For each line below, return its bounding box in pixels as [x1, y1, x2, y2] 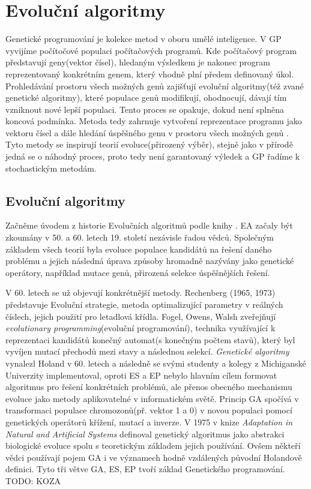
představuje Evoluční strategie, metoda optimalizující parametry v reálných [5, 298, 283, 311]
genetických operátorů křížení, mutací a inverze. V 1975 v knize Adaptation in [5, 415, 293, 428]
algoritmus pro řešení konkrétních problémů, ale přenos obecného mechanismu [5, 380, 292, 393]
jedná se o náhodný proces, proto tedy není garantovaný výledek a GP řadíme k [5, 150, 300, 163]
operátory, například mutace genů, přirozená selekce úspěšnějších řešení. [5, 266, 270, 278]
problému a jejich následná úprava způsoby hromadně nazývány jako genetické [5, 254, 294, 267]
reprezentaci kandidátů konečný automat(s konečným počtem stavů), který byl [5, 333, 295, 346]
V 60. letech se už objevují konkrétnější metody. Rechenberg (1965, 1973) [5, 286, 276, 299]
